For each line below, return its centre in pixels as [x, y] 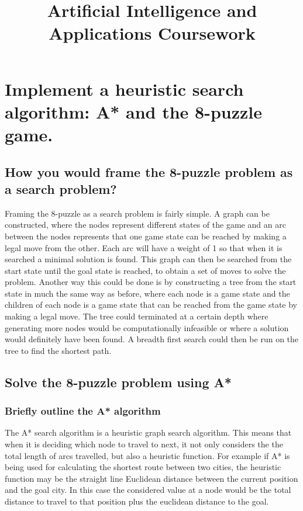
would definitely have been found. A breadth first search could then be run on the [152, 339]
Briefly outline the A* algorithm [83, 411]
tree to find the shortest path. [58, 350]
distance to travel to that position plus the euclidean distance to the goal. [137, 501]
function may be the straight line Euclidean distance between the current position [151, 478]
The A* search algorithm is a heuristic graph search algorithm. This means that [148, 432]
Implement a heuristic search [124, 88]
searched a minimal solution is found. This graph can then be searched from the [148, 259]
